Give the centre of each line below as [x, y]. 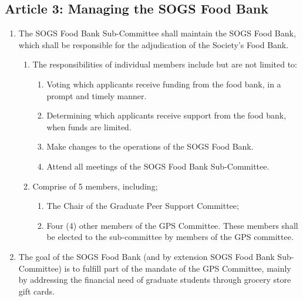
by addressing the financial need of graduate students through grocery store [155, 280]
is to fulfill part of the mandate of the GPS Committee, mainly [178, 268]
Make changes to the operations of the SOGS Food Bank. [150, 146]
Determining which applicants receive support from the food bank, [166, 115]
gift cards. [36, 291]
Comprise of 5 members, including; [95, 186]
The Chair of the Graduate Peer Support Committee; [143, 206]
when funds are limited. [89, 126]
